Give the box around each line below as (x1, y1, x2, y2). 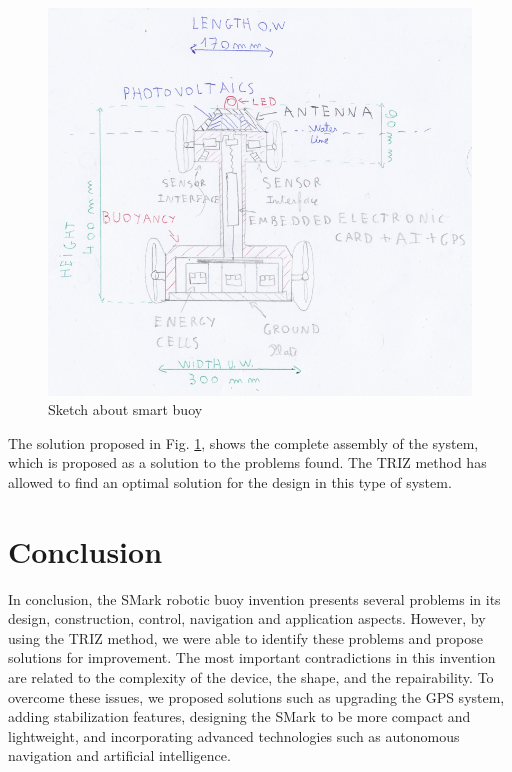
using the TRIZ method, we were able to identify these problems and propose (8, 627, 484, 648)
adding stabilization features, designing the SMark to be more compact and (8, 706, 471, 727)
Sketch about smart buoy (48, 399, 203, 420)
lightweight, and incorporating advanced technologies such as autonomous (8, 725, 460, 746)
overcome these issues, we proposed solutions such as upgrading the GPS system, (8, 686, 505, 707)
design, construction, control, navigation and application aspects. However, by (8, 608, 486, 629)
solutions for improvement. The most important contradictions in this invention (8, 647, 496, 668)
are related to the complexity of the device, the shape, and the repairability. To (8, 666, 494, 687)
